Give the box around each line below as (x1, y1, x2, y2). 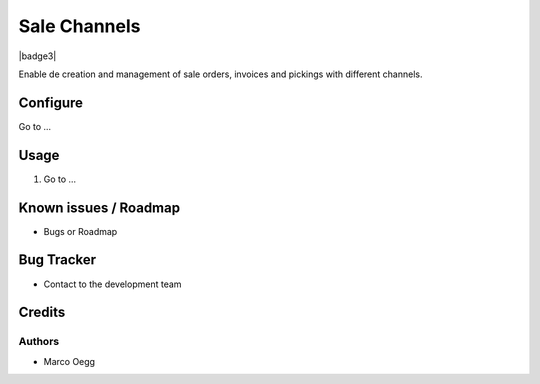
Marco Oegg (43, 355, 95, 367)
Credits (18, 304, 66, 321)
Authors (18, 335, 60, 349)
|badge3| (18, 50, 57, 62)
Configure (18, 94, 84, 111)
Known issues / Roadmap (18, 199, 180, 216)
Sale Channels (18, 15, 141, 37)
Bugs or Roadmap (43, 225, 118, 237)
